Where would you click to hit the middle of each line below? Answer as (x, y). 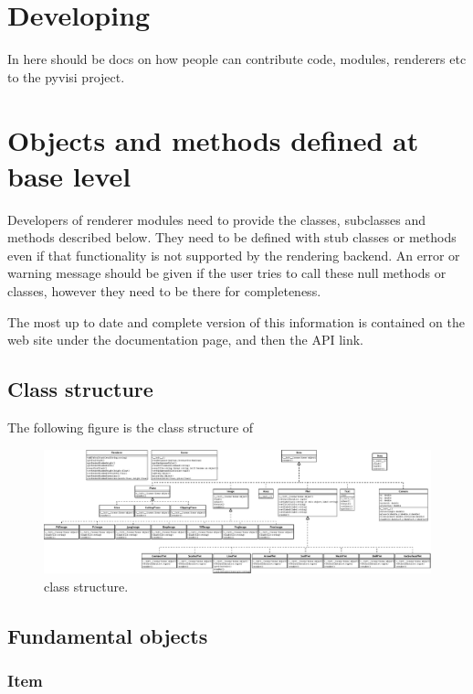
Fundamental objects (108, 635)
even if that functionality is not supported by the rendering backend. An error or (234, 255)
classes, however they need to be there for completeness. (164, 291)
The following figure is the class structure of (131, 427)
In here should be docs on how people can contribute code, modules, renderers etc (237, 59)
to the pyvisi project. (66, 76)
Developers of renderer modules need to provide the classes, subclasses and (216, 219)
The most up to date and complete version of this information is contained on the (236, 321)
